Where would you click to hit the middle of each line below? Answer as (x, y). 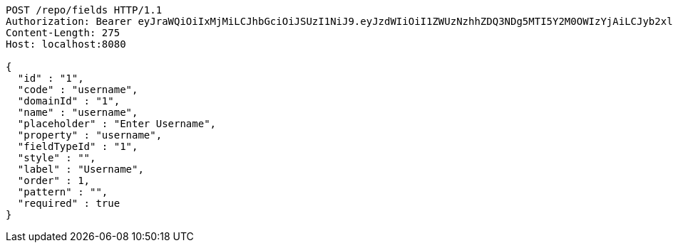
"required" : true (69, 203)
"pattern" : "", (63, 192)
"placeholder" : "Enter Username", (117, 124)
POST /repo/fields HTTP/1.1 (84, 10)
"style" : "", (57, 158)
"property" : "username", (90, 135)
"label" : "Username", (81, 169)
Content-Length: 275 (63, 33)
